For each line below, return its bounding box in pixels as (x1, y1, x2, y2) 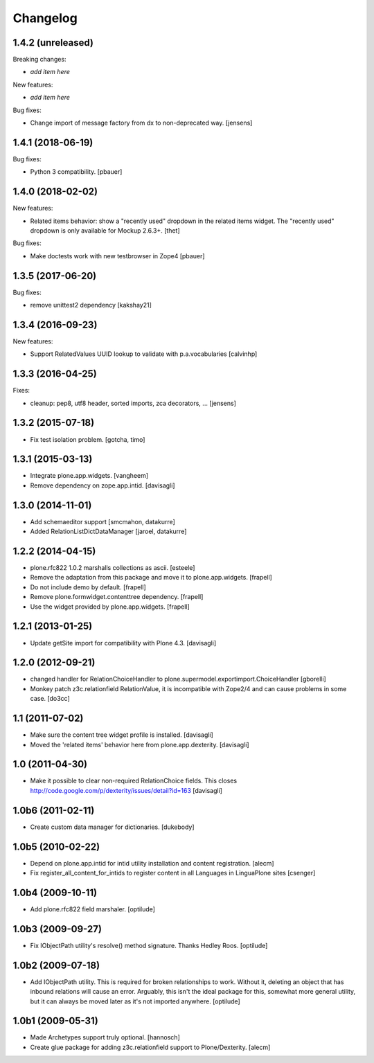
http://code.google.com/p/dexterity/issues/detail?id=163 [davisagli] (30, 786, 223, 794)
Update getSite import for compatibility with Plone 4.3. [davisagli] (30, 638, 217, 647)
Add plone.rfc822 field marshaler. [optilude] (30, 904, 156, 913)
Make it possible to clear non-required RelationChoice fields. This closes (30, 776, 238, 785)
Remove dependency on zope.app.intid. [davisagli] (30, 481, 175, 490)
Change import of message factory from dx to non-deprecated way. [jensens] (30, 118, 253, 127)
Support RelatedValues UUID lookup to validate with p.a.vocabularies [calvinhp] (30, 350, 258, 358)
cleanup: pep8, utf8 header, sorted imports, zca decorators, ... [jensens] (30, 399, 237, 407)
